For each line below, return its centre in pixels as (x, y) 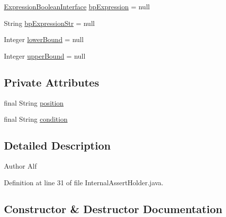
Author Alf (20, 165)
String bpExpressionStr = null (49, 23)
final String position (34, 102)
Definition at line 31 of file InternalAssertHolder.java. (84, 182)
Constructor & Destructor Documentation (113, 208)
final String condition (36, 119)
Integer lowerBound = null (44, 39)
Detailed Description (57, 145)
